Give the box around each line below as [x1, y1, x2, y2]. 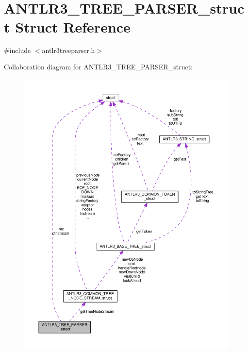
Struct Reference [15, 17, 131, 37]
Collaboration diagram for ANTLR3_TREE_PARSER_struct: [4, 61, 193, 71]
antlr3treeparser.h [42, 45, 95, 55]
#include [4, 45, 31, 55]
